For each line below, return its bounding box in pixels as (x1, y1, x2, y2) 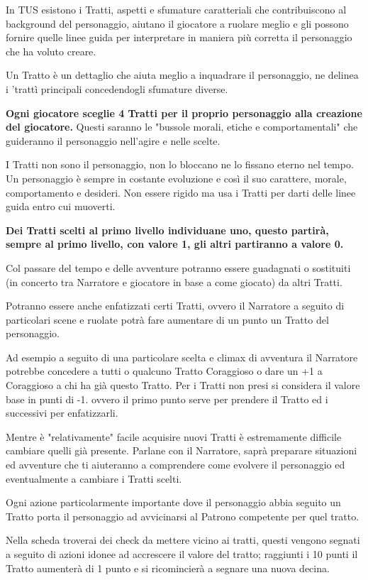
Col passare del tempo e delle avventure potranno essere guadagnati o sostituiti (6, 260, 351, 275)
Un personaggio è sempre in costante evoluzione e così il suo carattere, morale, (6, 170, 347, 185)
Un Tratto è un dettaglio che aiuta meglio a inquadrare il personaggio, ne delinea (6, 67, 359, 82)
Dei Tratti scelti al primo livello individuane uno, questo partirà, (6, 222, 329, 237)
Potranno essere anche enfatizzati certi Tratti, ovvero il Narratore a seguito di (6, 298, 345, 313)
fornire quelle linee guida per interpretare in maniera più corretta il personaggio (6, 30, 352, 45)
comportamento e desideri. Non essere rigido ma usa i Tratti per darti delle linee (6, 185, 356, 199)
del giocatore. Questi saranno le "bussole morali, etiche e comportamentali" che (6, 119, 358, 134)
